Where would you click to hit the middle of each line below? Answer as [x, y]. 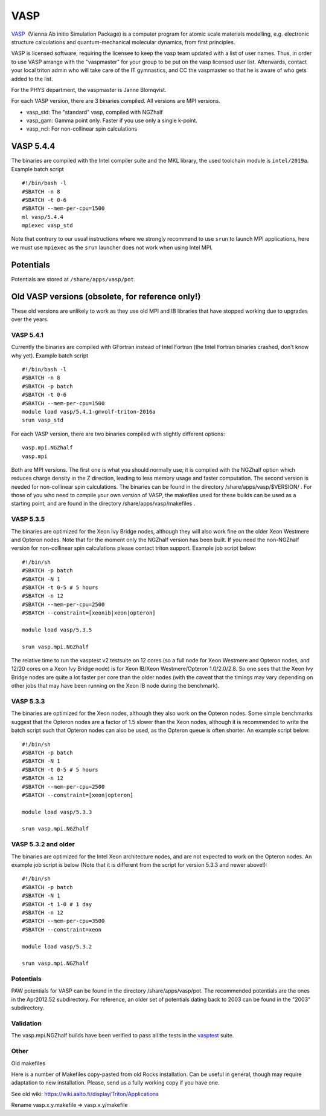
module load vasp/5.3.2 [57, 946]
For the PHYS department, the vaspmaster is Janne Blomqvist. [89, 90]
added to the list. [32, 79]
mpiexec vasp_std [47, 226]
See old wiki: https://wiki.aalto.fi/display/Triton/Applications [85, 1094]
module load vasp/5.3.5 [57, 630]
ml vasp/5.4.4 [43, 217]
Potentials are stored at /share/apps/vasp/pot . [73, 279]
